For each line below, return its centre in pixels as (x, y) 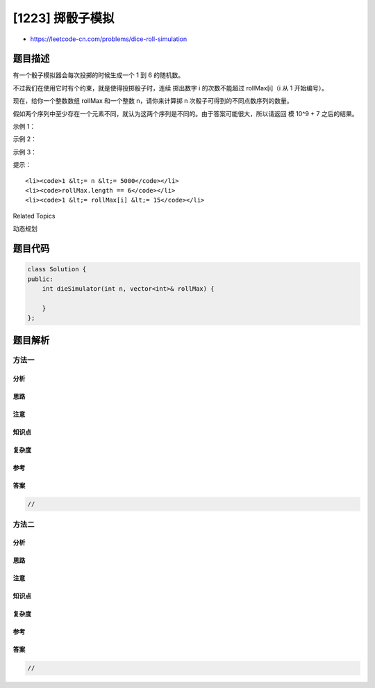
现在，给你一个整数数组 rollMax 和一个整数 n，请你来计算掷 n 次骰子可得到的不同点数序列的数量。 (153, 101)
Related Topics (34, 216)
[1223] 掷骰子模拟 (64, 18)
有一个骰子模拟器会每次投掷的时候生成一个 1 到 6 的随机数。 (99, 75)
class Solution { (57, 269)
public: (40, 279)
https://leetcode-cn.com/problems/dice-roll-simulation (109, 39)
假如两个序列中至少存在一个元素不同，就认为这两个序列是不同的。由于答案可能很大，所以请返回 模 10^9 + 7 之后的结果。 (185, 113)
